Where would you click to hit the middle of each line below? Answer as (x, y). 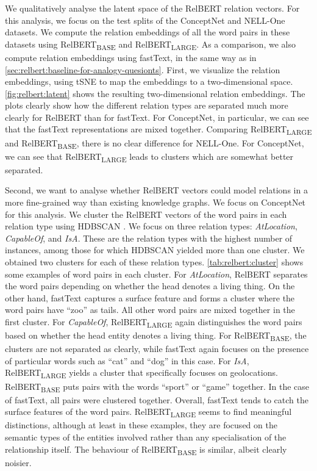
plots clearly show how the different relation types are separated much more (147, 105)
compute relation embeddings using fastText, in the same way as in (131, 57)
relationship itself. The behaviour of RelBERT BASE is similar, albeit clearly (146, 450)
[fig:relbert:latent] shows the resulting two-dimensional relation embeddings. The (155, 93)
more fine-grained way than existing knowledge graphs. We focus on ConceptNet (155, 202)
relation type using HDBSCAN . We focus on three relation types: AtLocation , (151, 226)
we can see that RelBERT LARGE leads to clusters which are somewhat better (149, 157)
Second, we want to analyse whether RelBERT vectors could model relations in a (156, 190)
